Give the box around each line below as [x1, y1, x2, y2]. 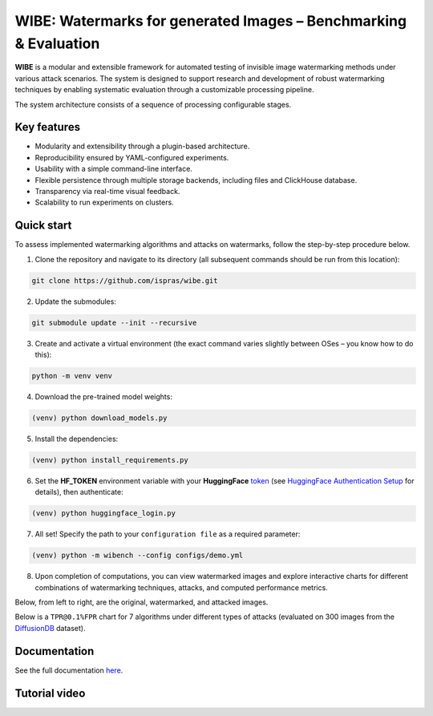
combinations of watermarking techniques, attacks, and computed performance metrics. [34, 582, 328, 593]
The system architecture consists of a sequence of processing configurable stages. [14, 99, 292, 109]
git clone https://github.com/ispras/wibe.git [31, 276, 218, 285]
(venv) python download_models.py [31, 413, 168, 423]
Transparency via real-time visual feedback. [34, 186, 180, 196]
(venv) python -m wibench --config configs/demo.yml [31, 551, 244, 560]
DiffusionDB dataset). [14, 623, 86, 633]
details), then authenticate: [34, 487, 123, 497]
